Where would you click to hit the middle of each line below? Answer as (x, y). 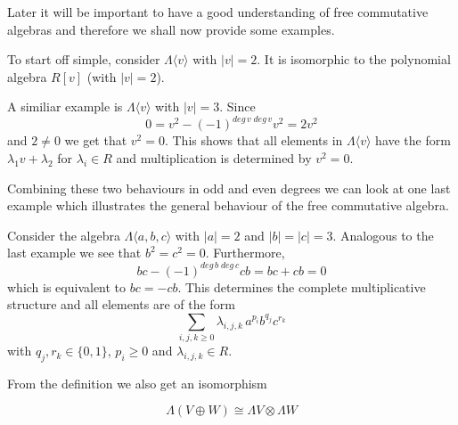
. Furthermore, (245, 253)
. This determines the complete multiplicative (302, 286)
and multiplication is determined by (214, 158)
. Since (237, 106)
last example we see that (74, 253)
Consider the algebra (64, 235)
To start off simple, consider (84, 59)
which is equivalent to (67, 286)
